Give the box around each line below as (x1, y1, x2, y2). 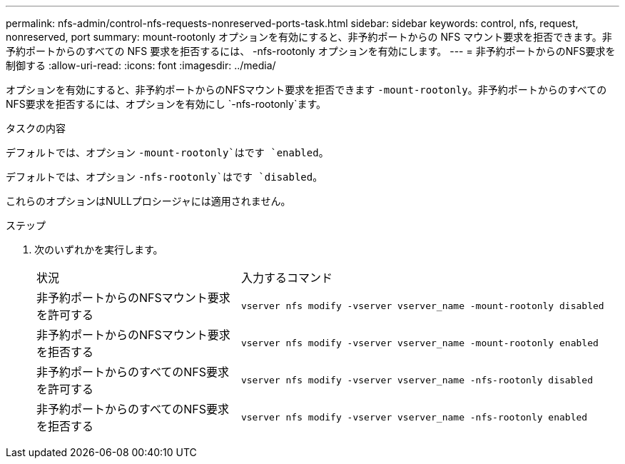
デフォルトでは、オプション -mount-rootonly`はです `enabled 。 (6, 146, 329, 158)
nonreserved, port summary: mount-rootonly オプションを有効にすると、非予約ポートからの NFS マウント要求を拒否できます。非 (6, 31, 612, 43)
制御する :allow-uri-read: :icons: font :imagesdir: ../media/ (6, 59, 276, 71)
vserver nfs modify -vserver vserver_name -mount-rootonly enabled (240, 337, 599, 348)
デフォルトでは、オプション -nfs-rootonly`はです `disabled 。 (6, 171, 323, 183)
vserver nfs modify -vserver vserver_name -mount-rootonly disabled (240, 300, 604, 311)
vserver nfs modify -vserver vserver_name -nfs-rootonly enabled (240, 411, 588, 423)
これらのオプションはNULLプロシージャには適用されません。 (6, 195, 291, 207)
